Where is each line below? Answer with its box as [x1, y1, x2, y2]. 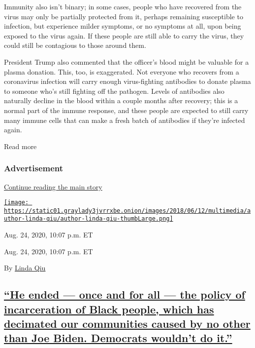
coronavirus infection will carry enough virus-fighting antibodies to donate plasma [4, 76, 251, 86]
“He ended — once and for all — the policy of [4, 287, 245, 302]
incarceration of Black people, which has [4, 301, 214, 316]
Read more [4, 141, 37, 151]
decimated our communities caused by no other [4, 316, 251, 331]
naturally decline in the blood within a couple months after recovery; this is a [4, 95, 238, 106]
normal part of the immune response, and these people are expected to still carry [4, 105, 249, 115]
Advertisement [4, 162, 64, 174]
